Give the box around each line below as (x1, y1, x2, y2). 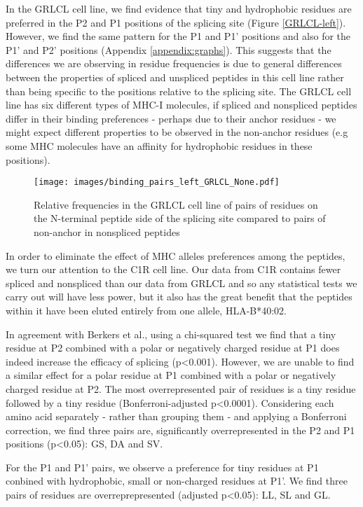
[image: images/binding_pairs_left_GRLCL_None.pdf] (34, 177, 280, 188)
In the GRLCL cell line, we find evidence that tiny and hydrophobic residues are (6, 1, 352, 15)
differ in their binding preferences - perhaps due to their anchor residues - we (6, 111, 336, 125)
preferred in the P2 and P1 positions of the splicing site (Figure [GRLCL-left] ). (6, 15, 346, 29)
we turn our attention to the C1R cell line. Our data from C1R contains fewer (6, 262, 341, 277)
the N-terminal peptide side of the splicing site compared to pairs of (34, 211, 326, 225)
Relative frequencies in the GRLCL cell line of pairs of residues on (34, 197, 318, 211)
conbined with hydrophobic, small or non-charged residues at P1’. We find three (6, 473, 348, 488)
